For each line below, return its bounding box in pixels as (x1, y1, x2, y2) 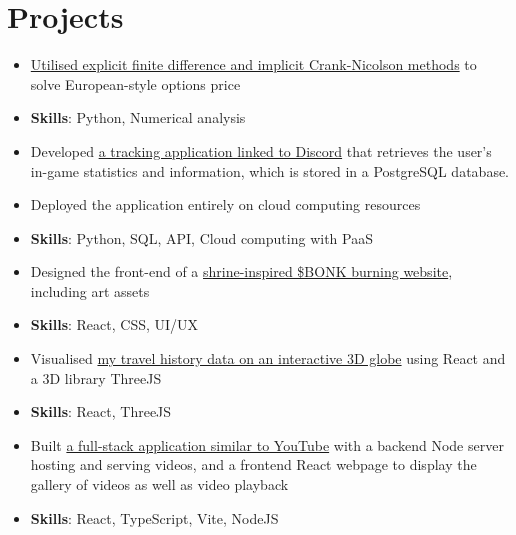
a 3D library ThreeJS (30, 367, 162, 388)
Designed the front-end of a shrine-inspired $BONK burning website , (30, 261, 453, 282)
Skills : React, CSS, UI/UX (30, 314, 199, 335)
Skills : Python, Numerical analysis (30, 107, 246, 128)
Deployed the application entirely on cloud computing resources (30, 194, 421, 215)
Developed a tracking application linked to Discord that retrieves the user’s (30, 140, 492, 161)
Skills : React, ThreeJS (30, 401, 172, 422)
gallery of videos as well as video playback (30, 474, 289, 495)
